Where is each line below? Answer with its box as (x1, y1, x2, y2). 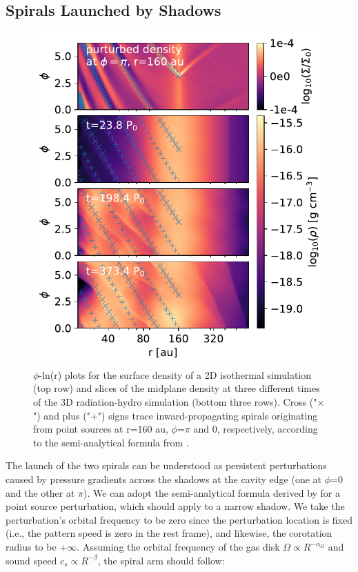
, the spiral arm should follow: (97, 553, 225, 567)
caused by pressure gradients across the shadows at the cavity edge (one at (6, 472, 322, 486)
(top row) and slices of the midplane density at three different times (33, 381, 320, 395)
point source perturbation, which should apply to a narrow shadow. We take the (6, 499, 345, 513)
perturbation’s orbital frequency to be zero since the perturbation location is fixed (6, 512, 353, 526)
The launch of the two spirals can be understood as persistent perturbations (6, 458, 327, 473)
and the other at (6, 485, 75, 500)
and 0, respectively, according (193, 422, 318, 436)
